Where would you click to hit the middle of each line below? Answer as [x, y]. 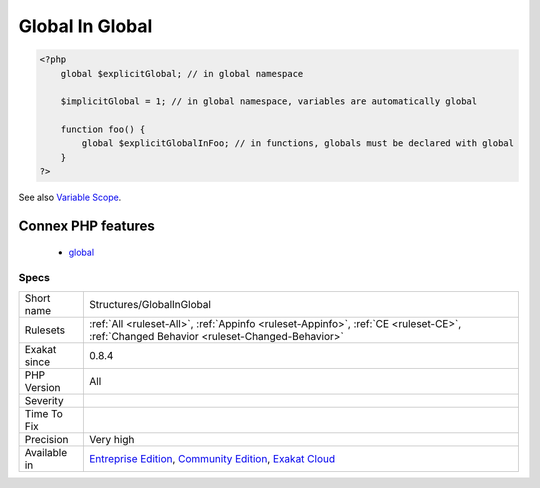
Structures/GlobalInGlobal [150, 304]
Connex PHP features [86, 226]
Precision [46, 439]
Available [46, 452]
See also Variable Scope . [70, 197]
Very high [111, 439]
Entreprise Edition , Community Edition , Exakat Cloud [212, 458]
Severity [44, 400]
